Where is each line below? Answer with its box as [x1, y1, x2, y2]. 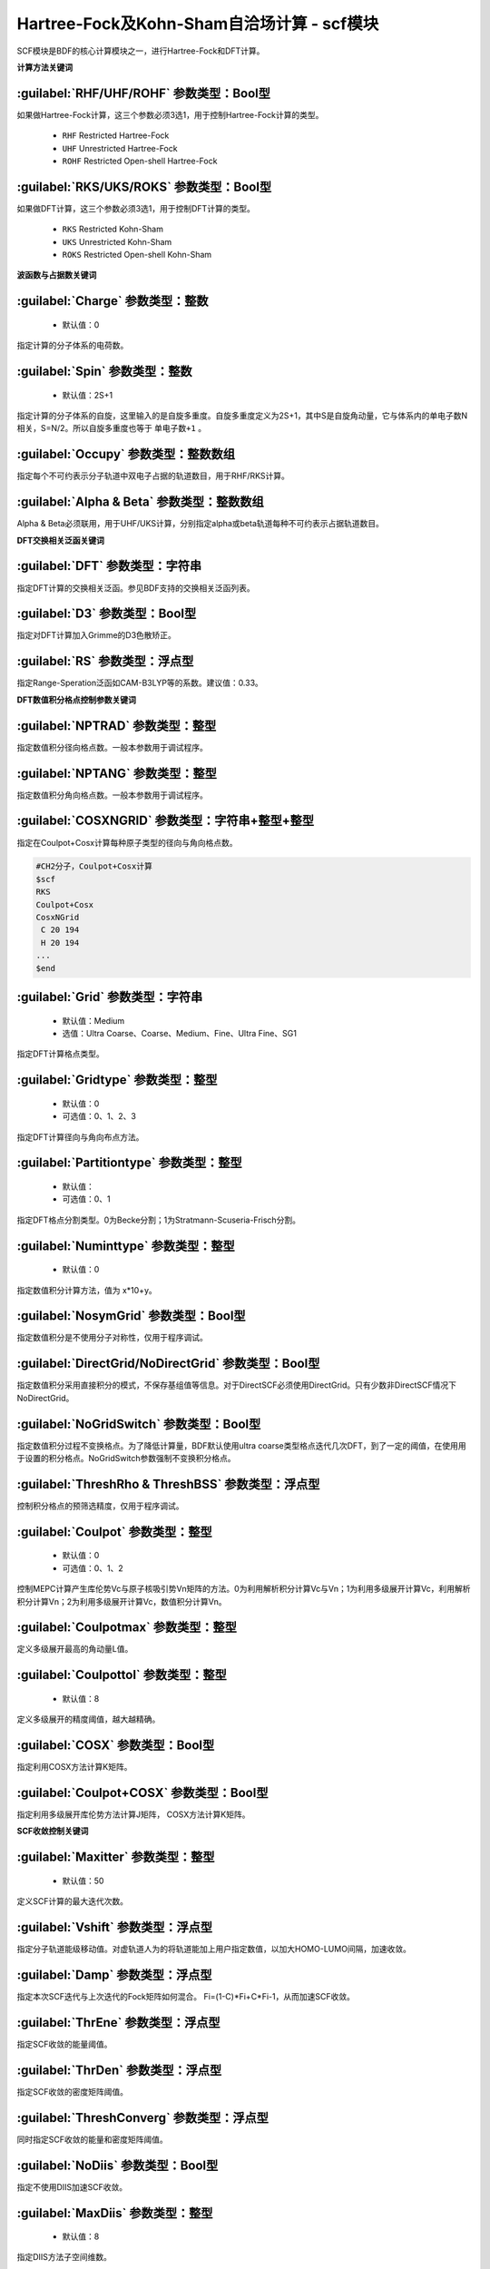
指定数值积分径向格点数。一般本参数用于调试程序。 [16, 742, 208, 752]
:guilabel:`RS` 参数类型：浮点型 [16, 653, 194, 669]
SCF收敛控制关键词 [16, 1825, 89, 1837]
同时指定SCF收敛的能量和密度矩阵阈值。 [16, 2134, 168, 2145]
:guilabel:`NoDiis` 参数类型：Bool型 [16, 2157, 219, 2173]
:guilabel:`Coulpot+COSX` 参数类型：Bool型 [16, 1784, 269, 1801]
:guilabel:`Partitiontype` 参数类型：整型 [16, 1155, 242, 1171]
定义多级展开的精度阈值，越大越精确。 [16, 1714, 161, 1724]
